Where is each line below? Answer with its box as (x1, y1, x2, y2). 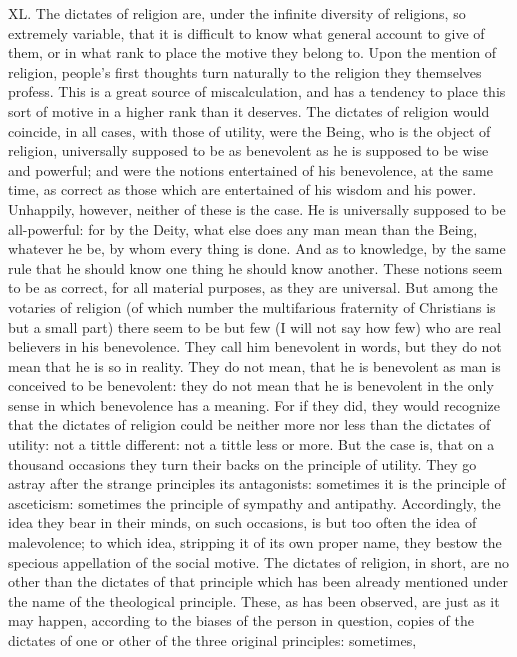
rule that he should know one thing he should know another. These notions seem (8, 257, 503, 278)
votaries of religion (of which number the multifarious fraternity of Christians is (8, 296, 496, 317)
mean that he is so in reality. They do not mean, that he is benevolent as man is (8, 355, 501, 376)
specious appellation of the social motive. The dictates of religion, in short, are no (8, 551, 510, 572)
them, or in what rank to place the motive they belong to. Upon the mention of (8, 42, 497, 63)
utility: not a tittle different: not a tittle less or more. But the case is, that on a (8, 434, 495, 455)
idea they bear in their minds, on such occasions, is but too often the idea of (8, 512, 477, 533)
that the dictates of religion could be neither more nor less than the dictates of (8, 414, 491, 435)
